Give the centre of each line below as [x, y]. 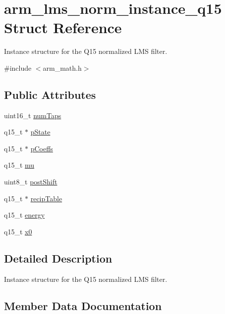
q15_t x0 [18, 231]
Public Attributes [50, 94]
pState [40, 132]
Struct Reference [63, 27]
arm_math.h [62, 67]
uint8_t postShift [31, 182]
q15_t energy [25, 215]
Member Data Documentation [83, 305]
